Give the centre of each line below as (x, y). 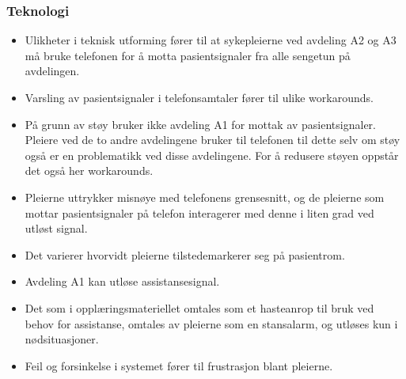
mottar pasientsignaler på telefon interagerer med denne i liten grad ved (199, 212)
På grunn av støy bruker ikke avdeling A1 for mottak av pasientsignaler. (200, 124)
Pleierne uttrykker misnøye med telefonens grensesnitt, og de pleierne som (205, 197)
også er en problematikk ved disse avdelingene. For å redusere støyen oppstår (212, 155)
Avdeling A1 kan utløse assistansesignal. (122, 281)
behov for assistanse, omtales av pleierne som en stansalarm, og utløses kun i (211, 323)
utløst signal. (56, 228)
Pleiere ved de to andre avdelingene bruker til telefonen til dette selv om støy (212, 140)
